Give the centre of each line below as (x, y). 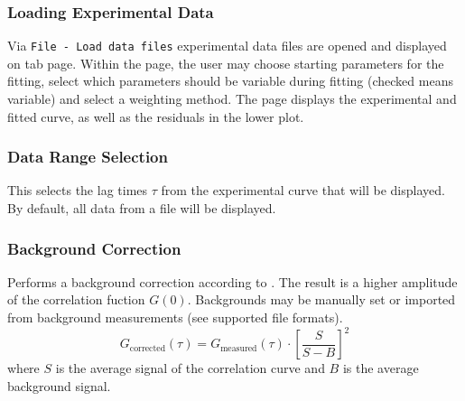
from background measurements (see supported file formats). (175, 317)
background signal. (59, 385)
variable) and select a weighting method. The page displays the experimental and (232, 99)
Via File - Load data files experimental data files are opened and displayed (227, 46)
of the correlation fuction (76, 299)
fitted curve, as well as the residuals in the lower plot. (156, 116)
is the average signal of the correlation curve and (190, 368)
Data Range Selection (88, 157)
